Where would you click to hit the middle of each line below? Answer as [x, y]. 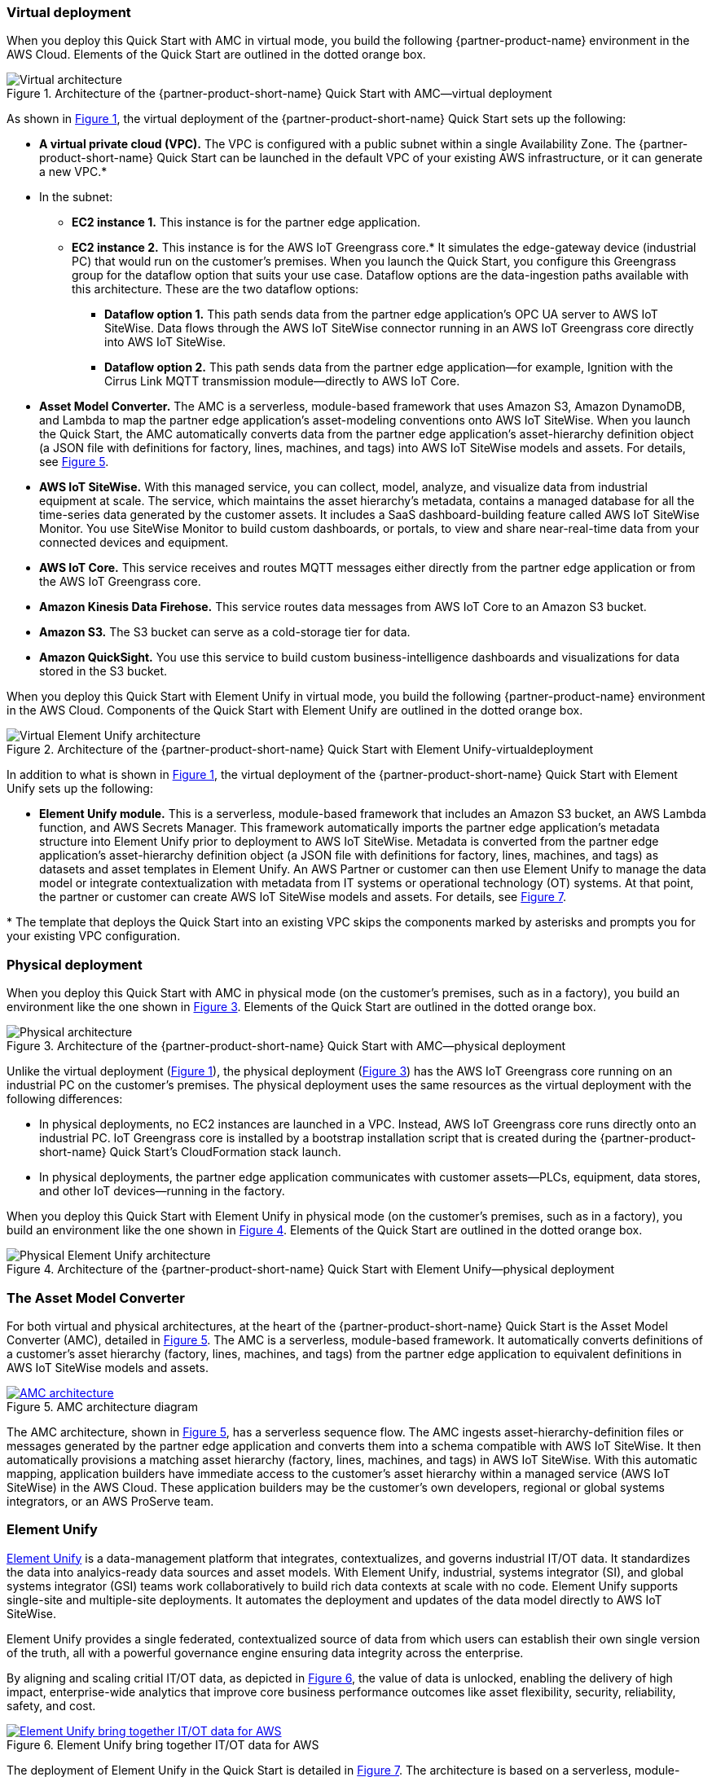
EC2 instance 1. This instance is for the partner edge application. [246, 222]
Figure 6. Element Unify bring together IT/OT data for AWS [163, 1744]
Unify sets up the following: [80, 789]
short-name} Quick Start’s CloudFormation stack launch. [190, 1152]
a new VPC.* [73, 172]
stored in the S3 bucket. [103, 671]
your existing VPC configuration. [94, 936]
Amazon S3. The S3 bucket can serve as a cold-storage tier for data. [225, 632]
